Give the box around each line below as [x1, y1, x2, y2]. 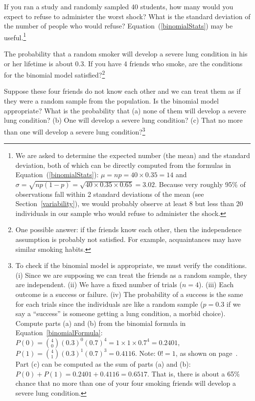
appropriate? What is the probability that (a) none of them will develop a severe [4, 105, 246, 115]
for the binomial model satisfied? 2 [4, 68, 105, 80]
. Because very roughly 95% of [155, 179, 246, 189]
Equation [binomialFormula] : [15, 327, 103, 338]
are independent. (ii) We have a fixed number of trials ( [15, 279, 182, 290]
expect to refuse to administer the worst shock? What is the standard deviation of [4, 11, 251, 21]
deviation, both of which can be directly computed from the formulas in [15, 160, 231, 170]
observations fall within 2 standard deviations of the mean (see [15, 188, 204, 199]
